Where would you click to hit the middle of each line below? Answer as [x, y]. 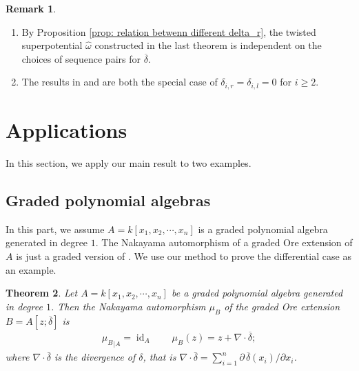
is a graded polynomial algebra [263, 229]
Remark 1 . [31, 8]
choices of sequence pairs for [81, 58]
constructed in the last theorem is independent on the [208, 45]
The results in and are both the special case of [120, 82]
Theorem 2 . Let [42, 293]
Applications [66, 130]
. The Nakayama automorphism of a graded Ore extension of [224, 242]
